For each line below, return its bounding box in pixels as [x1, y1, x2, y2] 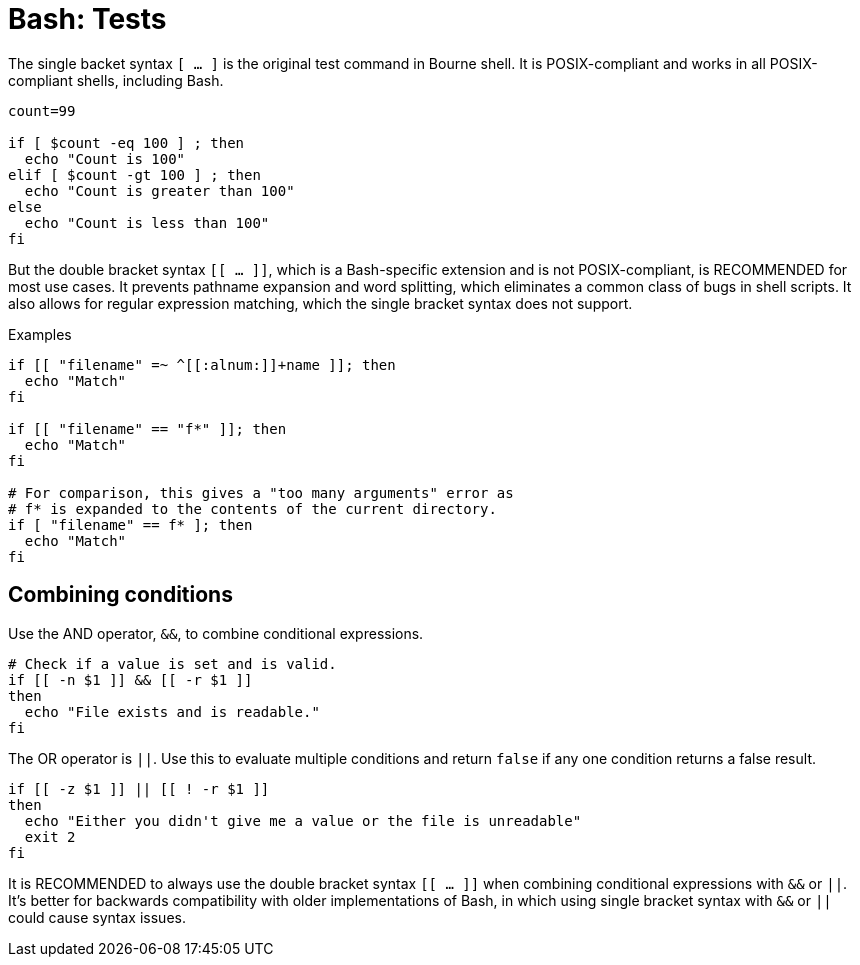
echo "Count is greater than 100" [24, 182, 295, 199]
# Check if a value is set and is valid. [8, 655, 337, 672]
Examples [8, 325, 72, 343]
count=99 [8, 102, 76, 119]
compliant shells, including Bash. [8, 71, 224, 89]
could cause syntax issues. [8, 908, 186, 926]
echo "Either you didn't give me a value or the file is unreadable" [24, 812, 582, 829]
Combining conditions [8, 582, 233, 608]
